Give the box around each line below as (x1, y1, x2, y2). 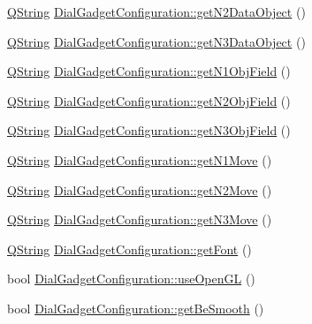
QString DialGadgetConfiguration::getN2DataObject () (7, 3, 306, 20)
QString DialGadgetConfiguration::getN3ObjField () (7, 121, 291, 139)
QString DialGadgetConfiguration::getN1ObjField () (7, 62, 291, 80)
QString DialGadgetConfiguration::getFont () (7, 239, 252, 258)
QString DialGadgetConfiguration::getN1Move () (7, 150, 272, 169)
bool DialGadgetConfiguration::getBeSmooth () (7, 298, 264, 317)
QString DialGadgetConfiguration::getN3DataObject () (7, 32, 306, 50)
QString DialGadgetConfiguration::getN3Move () (7, 210, 272, 229)
